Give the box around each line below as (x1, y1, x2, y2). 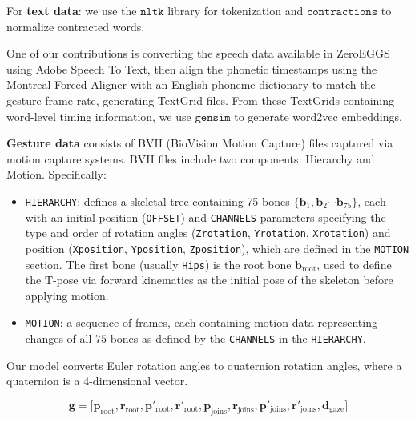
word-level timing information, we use (6, 107, 191, 124)
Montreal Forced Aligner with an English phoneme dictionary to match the (6, 76, 376, 93)
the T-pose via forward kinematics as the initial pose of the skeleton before (25, 271, 393, 288)
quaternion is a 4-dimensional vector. (6, 372, 188, 389)
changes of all (25, 330, 92, 347)
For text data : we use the (6, 2, 137, 18)
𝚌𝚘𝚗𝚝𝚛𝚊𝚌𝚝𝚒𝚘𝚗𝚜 (306, 6, 378, 18)
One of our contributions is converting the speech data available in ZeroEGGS (6, 45, 390, 62)
